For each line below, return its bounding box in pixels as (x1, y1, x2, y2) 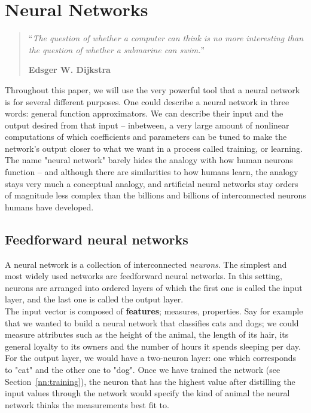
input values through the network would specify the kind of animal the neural (5, 387, 290, 399)
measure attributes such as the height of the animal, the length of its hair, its (5, 328, 289, 341)
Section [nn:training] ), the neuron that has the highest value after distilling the (5, 375, 295, 387)
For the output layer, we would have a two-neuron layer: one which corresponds (5, 351, 297, 364)
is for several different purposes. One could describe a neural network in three (5, 95, 289, 108)
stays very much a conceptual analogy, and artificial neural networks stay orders (5, 177, 298, 189)
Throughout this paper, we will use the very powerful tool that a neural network (5, 83, 300, 96)
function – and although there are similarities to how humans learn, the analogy (5, 166, 298, 178)
